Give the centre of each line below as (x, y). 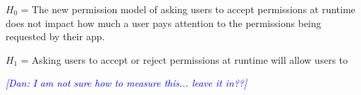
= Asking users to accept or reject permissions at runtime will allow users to (184, 59)
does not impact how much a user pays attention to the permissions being (163, 23)
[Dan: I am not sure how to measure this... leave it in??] (126, 83)
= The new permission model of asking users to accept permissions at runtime (188, 9)
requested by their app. (55, 36)
